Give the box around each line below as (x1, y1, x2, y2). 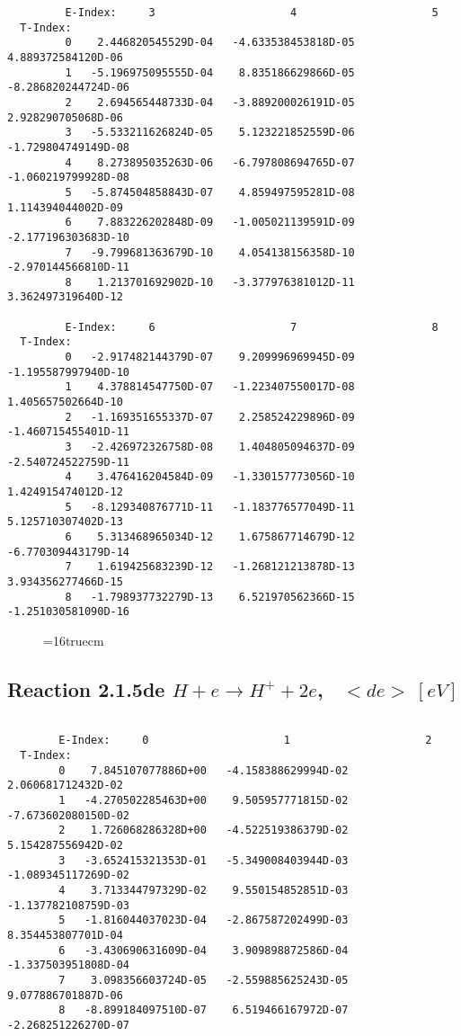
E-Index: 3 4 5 (65, 6, 439, 19)
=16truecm (43, 630, 104, 649)
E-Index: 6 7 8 (65, 320, 439, 334)
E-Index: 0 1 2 (58, 734, 432, 747)
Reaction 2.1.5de (7, 674, 165, 702)
